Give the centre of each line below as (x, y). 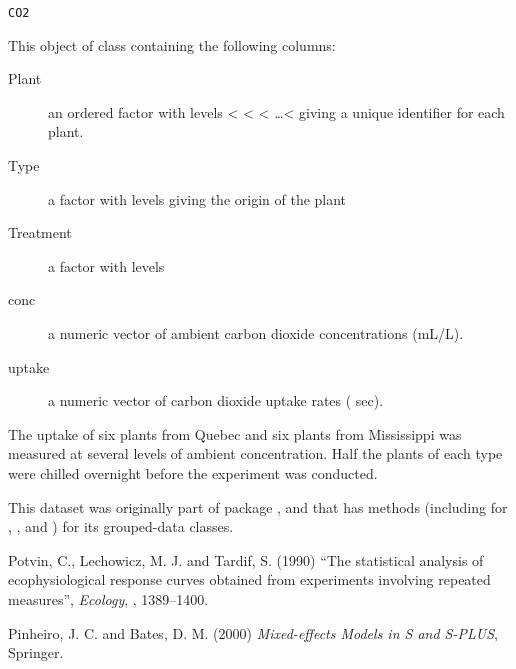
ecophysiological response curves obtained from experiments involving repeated (249, 579)
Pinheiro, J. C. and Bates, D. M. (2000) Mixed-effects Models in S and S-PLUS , (253, 632)
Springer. (36, 652)
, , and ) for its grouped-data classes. (121, 526)
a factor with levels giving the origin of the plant (197, 198)
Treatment (40, 232)
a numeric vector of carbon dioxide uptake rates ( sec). (216, 400)
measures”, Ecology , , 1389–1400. (108, 598)
